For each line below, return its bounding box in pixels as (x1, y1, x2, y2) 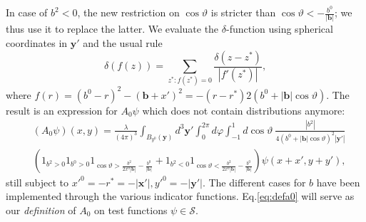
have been (316, 174, 360, 189)
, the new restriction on (77, 5, 180, 20)
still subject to (6, 174, 69, 189)
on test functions (94, 202, 168, 217)
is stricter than (210, 5, 276, 20)
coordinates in (6, 35, 68, 50)
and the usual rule (83, 35, 163, 50)
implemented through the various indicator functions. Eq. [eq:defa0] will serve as (6, 189, 355, 203)
